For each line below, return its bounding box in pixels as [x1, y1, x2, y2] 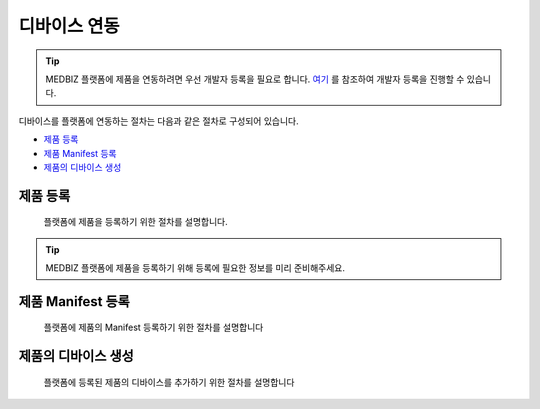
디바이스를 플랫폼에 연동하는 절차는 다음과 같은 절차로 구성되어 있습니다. [18, 115, 299, 127]
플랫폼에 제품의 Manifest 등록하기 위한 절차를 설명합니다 [43, 321, 264, 334]
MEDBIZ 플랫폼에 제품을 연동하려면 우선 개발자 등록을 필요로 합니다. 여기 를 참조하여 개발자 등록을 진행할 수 [45, 73, 465, 85]
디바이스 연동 [18, 15, 120, 37]
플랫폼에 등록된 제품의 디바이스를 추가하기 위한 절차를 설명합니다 [43, 376, 295, 388]
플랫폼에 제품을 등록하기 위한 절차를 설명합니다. [43, 216, 229, 228]
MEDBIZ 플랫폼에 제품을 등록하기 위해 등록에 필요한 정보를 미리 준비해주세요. [45, 262, 345, 274]
